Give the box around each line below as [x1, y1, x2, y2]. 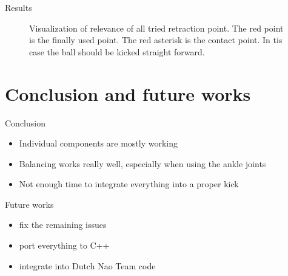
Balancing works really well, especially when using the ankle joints [19, 157, 266, 170]
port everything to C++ [19, 239, 110, 252]
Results [5, 1, 32, 13]
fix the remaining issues [19, 218, 107, 231]
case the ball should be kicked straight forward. [29, 45, 205, 58]
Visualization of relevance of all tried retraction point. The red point [29, 21, 284, 34]
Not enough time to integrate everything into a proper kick [19, 178, 239, 190]
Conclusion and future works [5, 81, 251, 106]
